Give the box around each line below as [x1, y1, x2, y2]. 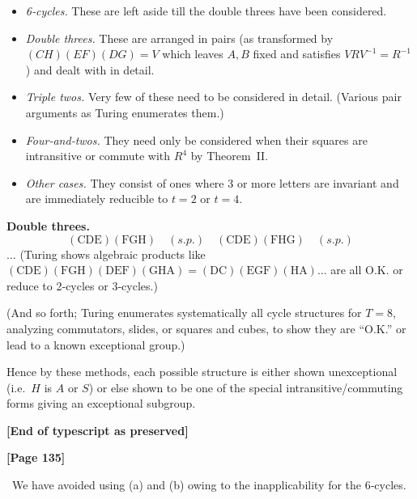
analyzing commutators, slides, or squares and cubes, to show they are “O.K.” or [6, 319, 406, 336]
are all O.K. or [330, 261, 403, 278]
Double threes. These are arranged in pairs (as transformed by [25, 29, 334, 46]
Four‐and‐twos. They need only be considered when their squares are [25, 131, 368, 148]
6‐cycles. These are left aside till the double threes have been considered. [25, 2, 387, 19]
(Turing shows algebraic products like [19, 245, 206, 262]
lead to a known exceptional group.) [6, 336, 185, 353]
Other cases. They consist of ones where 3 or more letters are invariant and [25, 174, 399, 191]
